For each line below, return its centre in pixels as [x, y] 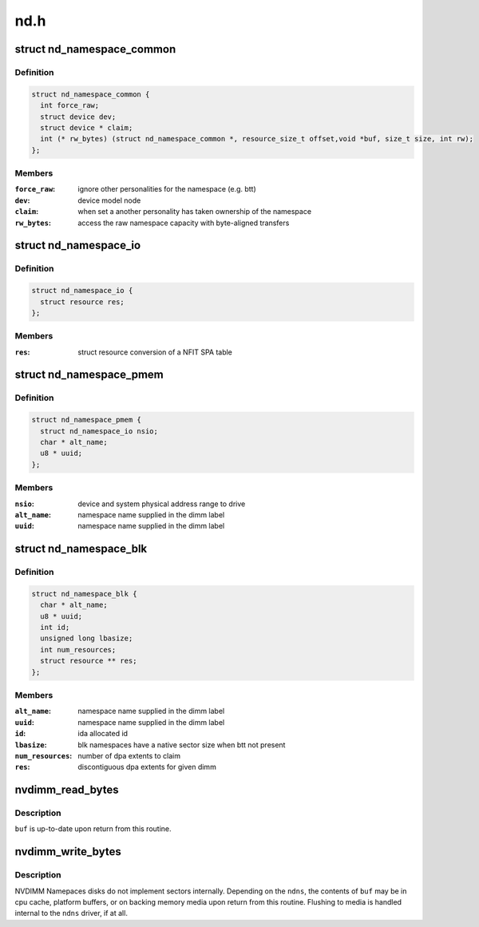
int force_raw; [70, 105]
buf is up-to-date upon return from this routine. [93, 829]
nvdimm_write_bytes [68, 852]
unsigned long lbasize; [87, 638]
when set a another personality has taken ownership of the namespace [194, 212]
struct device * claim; [87, 127]
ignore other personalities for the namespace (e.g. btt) [167, 189]
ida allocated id [103, 734]
